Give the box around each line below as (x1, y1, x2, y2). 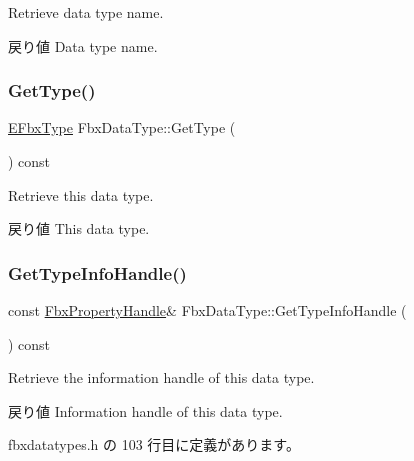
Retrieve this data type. (8, 184, 154, 205)
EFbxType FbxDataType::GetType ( (8, 117, 236, 138)
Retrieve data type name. (8, 2, 164, 22)
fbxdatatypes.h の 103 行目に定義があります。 (8, 434, 300, 455)
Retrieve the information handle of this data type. (8, 367, 315, 388)
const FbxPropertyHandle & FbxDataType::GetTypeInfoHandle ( (8, 300, 407, 320)
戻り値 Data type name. (8, 35, 158, 56)
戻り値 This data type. (8, 218, 150, 239)
